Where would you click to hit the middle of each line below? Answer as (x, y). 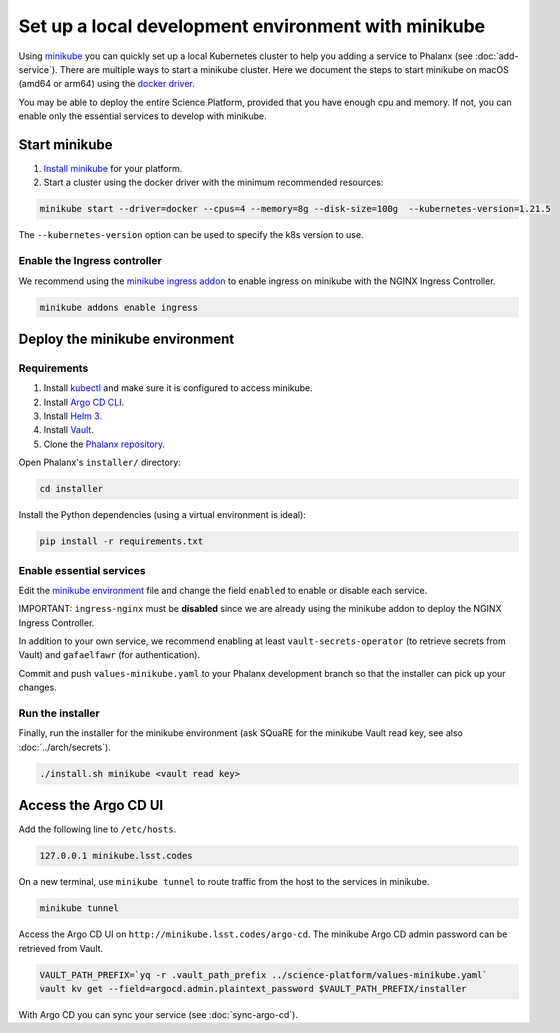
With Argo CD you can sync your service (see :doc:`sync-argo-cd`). (158, 1014)
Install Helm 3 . (73, 416)
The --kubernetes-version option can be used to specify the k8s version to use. (191, 235)
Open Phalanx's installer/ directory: (100, 462)
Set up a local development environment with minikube (252, 26)
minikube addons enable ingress (119, 307)
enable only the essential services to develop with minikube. (142, 116)
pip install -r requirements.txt (121, 541)
